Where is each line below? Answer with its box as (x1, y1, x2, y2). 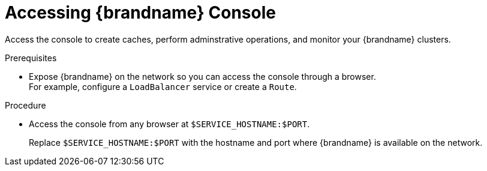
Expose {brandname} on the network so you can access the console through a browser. (29, 71, 376, 82)
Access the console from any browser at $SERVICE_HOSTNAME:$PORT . (29, 118, 310, 129)
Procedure (5, 100, 46, 110)
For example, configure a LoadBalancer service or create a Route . (29, 81, 297, 92)
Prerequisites (5, 52, 57, 63)
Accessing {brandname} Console (5, 2, 276, 23)
